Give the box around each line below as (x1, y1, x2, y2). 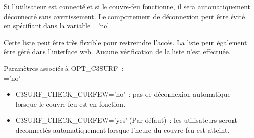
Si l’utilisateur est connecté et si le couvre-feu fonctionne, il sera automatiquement (4, 1, 251, 11)
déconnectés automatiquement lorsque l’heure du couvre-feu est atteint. (15, 124, 230, 135)
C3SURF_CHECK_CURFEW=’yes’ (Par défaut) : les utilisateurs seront (15, 115, 237, 125)
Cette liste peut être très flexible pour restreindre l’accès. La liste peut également (4, 37, 247, 47)
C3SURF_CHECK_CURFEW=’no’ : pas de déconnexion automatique (15, 89, 231, 99)
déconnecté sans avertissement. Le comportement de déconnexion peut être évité (4, 11, 245, 21)
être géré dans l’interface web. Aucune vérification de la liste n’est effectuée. (4, 46, 231, 57)
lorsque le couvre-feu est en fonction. (15, 98, 126, 109)
